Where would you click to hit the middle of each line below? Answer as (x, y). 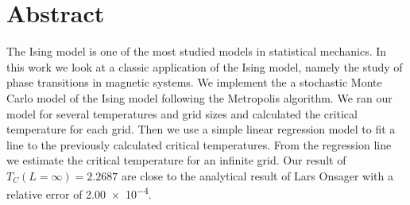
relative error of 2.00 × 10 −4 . (79, 193)
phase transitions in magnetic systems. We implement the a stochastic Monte (194, 82)
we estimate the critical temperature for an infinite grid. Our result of (176, 160)
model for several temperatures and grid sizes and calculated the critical (182, 113)
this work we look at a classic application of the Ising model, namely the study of (205, 66)
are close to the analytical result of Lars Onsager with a (257, 175)
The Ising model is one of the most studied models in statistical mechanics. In (197, 51)
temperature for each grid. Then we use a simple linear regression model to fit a (201, 129)
